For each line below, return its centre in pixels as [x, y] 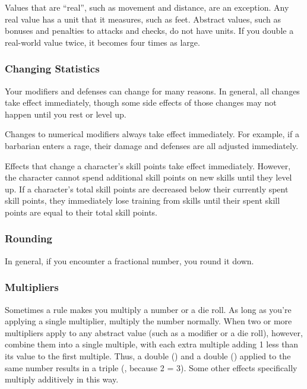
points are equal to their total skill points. [81, 212]
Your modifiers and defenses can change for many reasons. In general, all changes [152, 91]
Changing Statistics [52, 69]
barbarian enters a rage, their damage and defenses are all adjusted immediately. [152, 145]
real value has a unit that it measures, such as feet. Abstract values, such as [143, 19]
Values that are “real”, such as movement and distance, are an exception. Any [147, 7]
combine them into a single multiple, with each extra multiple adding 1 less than [152, 344]
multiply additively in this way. [62, 379]
